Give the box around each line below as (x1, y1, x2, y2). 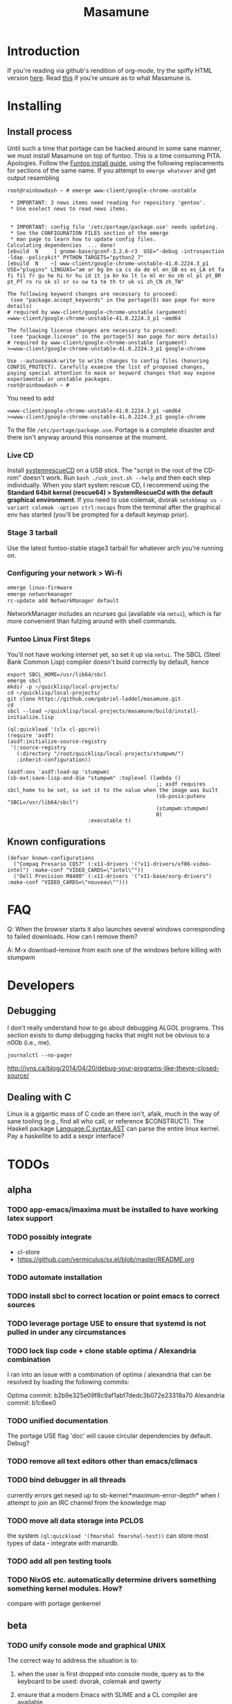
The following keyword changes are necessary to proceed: (7, 290, 178, 298)
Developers (7, 977, 75, 993)
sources (7, 1299, 36, 1309)
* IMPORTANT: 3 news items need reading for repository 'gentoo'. (10, 199, 206, 206)
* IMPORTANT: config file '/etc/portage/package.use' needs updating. (10, 223, 218, 230)
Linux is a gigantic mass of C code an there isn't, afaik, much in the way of (7, 1110, 220, 1118)
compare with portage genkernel (7, 1600, 101, 1608)
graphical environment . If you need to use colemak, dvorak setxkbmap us (7, 496, 217, 504)
